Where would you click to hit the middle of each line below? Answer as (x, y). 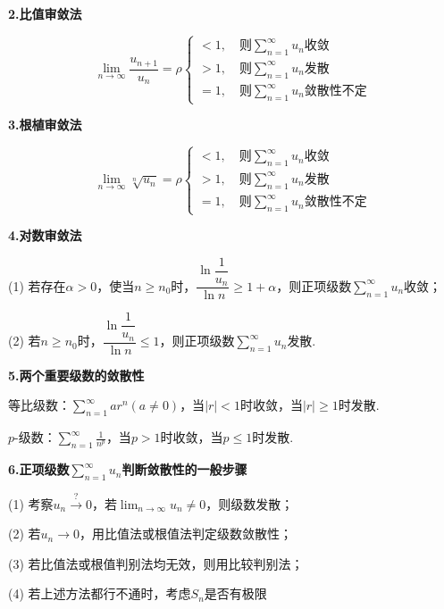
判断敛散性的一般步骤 (184, 469)
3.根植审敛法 (45, 125)
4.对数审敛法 (45, 235)
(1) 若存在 (37, 285)
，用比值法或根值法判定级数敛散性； (185, 534)
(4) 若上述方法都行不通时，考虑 (100, 593)
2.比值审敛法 (45, 13)
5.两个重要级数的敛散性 (76, 375)
